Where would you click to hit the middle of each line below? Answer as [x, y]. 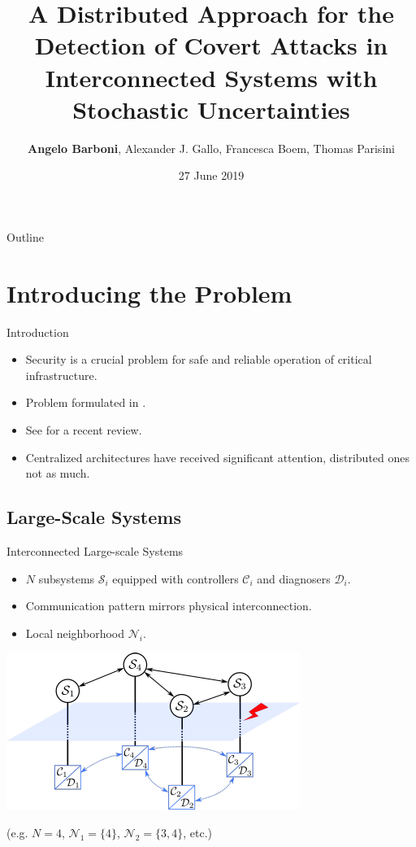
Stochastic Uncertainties [211, 109]
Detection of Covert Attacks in [211, 45]
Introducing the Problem [149, 293]
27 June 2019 [211, 175]
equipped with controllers [175, 578]
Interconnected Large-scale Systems [95, 550]
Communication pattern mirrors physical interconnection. [169, 606]
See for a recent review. [84, 429]
